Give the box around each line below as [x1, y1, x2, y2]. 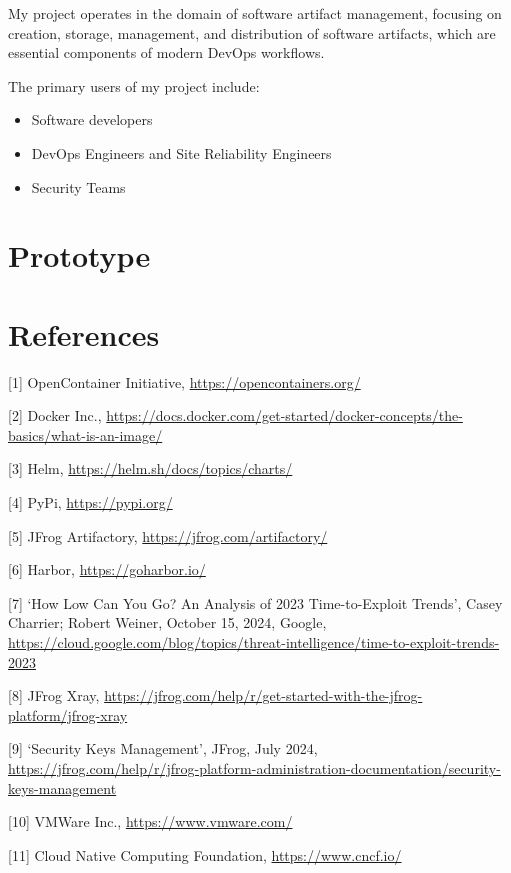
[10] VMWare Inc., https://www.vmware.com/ [8, 811, 293, 832]
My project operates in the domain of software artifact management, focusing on [8, 3, 502, 23]
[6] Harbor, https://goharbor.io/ [8, 559, 206, 580]
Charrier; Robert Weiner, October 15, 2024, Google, [8, 612, 327, 633]
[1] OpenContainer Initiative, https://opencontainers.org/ [8, 371, 361, 392]
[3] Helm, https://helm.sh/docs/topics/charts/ [8, 458, 293, 479]
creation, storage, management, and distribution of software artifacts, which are [8, 22, 496, 43]
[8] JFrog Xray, [8, 685, 100, 706]
